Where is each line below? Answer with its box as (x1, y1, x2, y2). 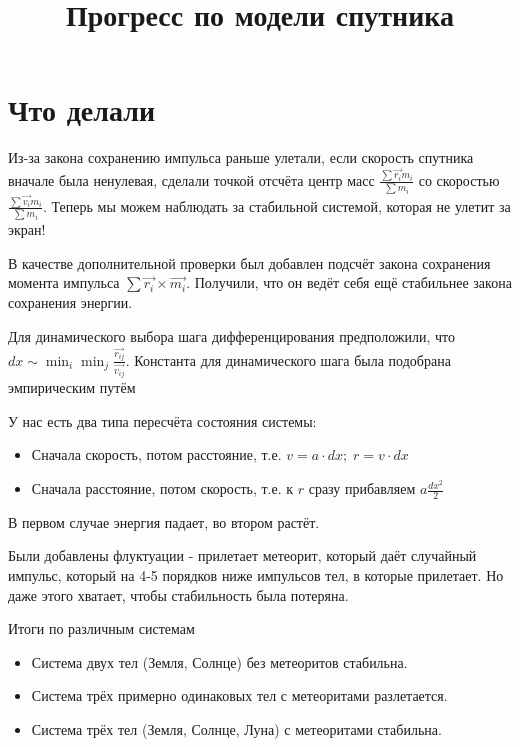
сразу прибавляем (308, 478, 416, 499)
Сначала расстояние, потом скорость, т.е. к (31, 478, 294, 499)
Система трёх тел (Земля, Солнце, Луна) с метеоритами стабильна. (31, 719, 442, 740)
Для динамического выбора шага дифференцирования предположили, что (8, 325, 455, 346)
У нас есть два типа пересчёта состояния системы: (8, 410, 317, 431)
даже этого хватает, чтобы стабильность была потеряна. (8, 584, 349, 605)
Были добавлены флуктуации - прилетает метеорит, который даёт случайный (8, 545, 477, 566)
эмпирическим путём (8, 377, 136, 398)
